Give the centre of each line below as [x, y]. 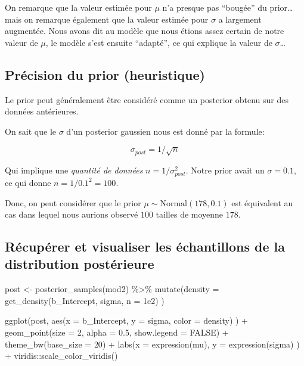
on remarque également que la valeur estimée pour [116, 19]
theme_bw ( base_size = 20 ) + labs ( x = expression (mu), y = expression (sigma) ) [152, 344]
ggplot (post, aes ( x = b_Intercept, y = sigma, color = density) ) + [127, 320]
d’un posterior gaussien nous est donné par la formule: [165, 131]
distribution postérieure [80, 264]
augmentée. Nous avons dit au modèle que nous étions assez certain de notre [145, 31]
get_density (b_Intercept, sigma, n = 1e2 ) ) [85, 300]
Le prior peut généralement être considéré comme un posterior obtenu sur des [147, 99]
